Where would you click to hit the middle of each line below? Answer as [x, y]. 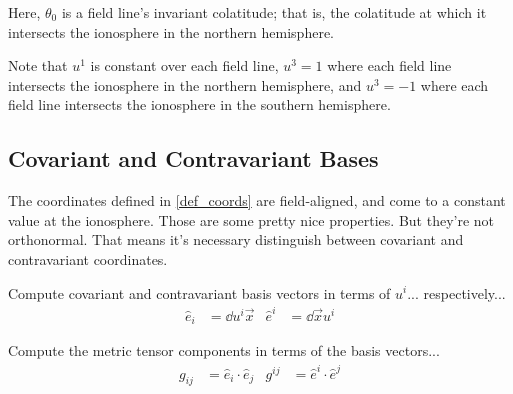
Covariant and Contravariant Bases [193, 158]
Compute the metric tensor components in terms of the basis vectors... [224, 350]
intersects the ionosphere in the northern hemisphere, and [185, 84]
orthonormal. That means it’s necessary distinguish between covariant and [236, 239]
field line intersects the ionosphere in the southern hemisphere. [199, 104]
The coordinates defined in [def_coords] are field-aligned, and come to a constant [257, 200]
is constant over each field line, [184, 65]
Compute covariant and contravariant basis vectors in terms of [199, 292]
